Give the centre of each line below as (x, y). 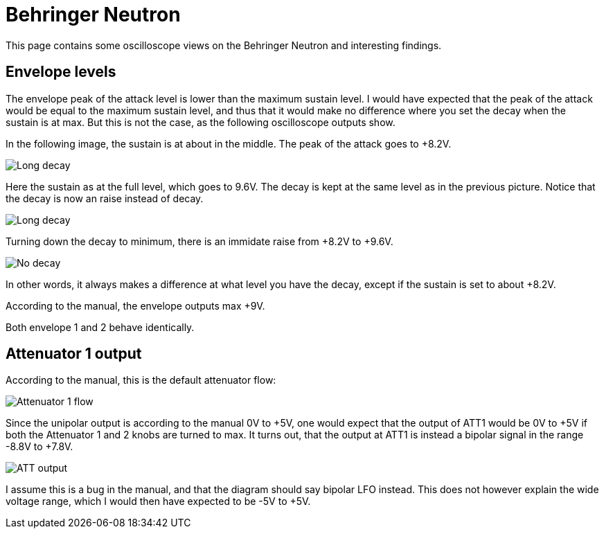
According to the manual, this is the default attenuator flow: (141, 380)
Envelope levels (61, 72)
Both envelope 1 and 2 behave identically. (100, 327)
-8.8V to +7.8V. (39, 447)
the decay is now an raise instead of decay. (105, 198)
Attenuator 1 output (74, 354)
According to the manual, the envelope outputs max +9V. (135, 305)
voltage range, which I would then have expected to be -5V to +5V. (158, 501)
